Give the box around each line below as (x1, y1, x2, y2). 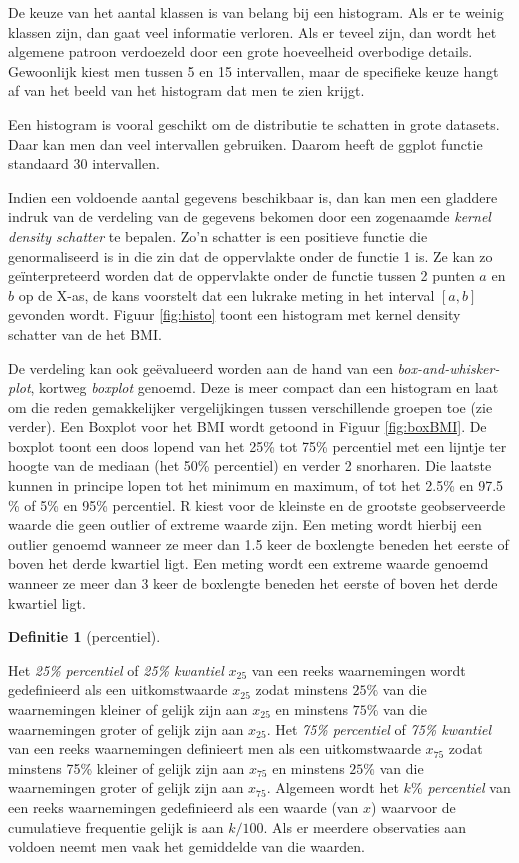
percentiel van (427, 777, 511, 798)
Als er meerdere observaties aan (272, 816, 467, 837)
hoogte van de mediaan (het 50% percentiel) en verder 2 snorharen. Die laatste (8, 455, 492, 476)
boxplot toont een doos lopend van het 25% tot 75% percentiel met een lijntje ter (8, 435, 507, 456)
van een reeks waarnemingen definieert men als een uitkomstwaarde (8, 738, 421, 759)
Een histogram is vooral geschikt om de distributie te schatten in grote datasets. (8, 113, 500, 134)
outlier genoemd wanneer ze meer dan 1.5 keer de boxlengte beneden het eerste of (8, 533, 509, 554)
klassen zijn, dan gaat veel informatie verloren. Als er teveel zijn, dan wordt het (8, 21, 497, 42)
